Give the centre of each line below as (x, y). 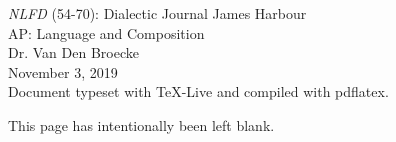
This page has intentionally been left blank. (141, 124)
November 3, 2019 (63, 71)
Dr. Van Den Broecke (73, 52)
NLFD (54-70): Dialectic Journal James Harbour (157, 13)
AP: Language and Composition (106, 32)
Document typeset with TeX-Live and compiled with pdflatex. (198, 91)
